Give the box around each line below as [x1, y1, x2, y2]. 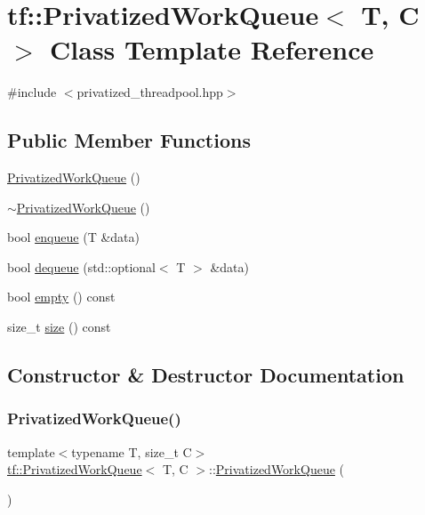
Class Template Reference [50, 31, 374, 68]
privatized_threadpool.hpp [76, 83, 223, 101]
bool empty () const [7, 287, 116, 306]
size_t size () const [7, 318, 111, 336]
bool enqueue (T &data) [7, 228, 140, 246]
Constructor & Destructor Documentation [7, 361, 405, 389]
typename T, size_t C [71, 442, 192, 461]
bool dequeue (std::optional [7, 257, 156, 276]
